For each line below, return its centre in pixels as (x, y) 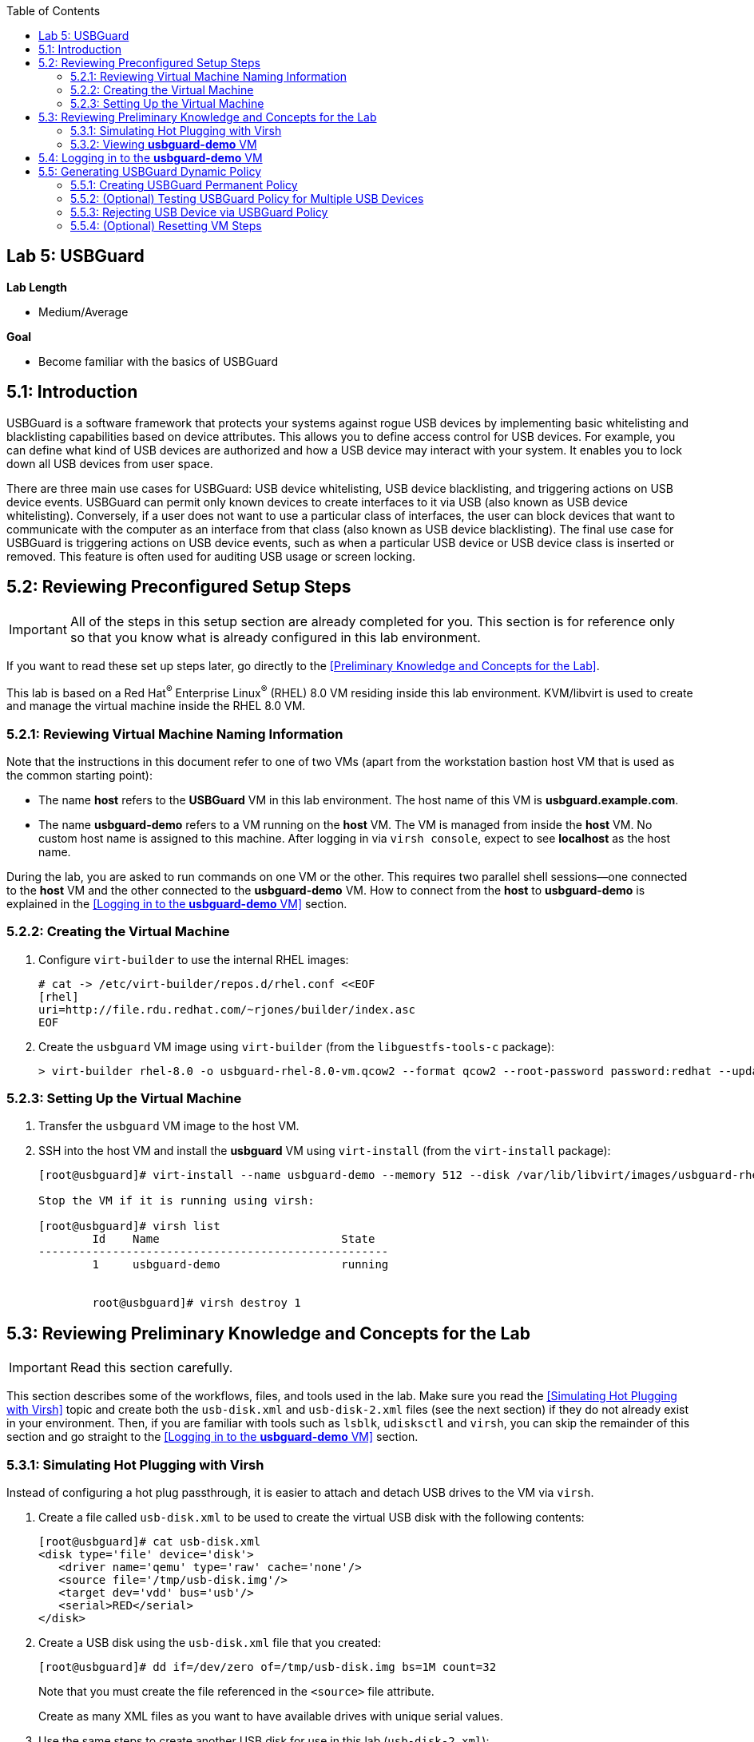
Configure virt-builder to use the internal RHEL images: (194, 959)
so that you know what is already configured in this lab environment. (275, 637)
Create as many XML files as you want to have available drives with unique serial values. (271, 1716)
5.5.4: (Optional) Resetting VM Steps (166, 226)
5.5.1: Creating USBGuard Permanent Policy (184, 185)
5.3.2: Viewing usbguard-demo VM (164, 144)
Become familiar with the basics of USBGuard (158, 361)
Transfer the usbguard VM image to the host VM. (169, 1126)
